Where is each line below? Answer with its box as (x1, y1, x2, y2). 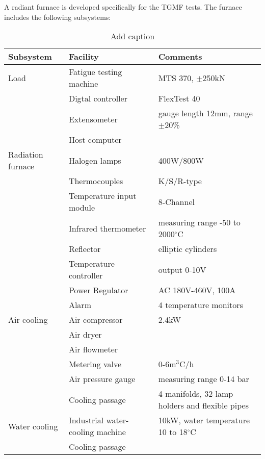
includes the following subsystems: (4, 11, 111, 22)
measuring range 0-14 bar (158, 373, 249, 385)
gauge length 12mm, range (158, 107, 253, 119)
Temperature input (68, 190, 137, 202)
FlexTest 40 (158, 92, 200, 105)
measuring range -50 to (158, 216, 241, 228)
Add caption (110, 30, 155, 42)
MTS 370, (158, 71, 194, 84)
